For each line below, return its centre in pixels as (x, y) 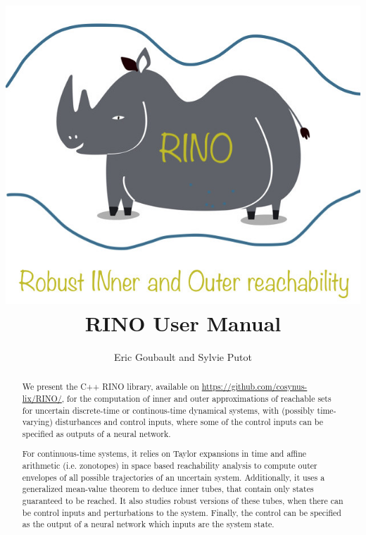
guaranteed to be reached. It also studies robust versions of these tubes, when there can (183, 501)
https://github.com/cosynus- (254, 387)
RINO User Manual (183, 322)
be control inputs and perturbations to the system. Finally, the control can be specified (182, 512)
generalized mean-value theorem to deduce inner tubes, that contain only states (168, 489)
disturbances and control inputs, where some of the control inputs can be (189, 422)
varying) (37, 422)
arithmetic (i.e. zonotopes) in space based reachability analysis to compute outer (170, 466)
